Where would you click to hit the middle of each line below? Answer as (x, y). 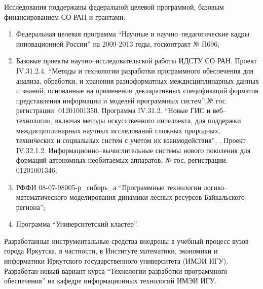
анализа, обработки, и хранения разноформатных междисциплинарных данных (137, 80)
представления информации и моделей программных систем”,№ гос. (122, 100)
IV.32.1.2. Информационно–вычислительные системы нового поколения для (133, 150)
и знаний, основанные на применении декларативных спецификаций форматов (137, 91)
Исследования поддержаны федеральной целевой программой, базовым (114, 7)
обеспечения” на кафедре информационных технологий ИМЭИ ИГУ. (110, 281)
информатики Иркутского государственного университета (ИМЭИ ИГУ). (116, 261)
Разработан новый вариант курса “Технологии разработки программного (116, 270)
